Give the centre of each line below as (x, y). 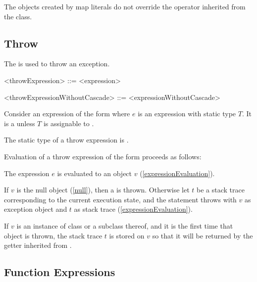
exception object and (36, 209)
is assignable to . (69, 123)
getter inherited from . (38, 245)
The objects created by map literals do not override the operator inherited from (125, 6)
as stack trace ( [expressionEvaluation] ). (133, 209)
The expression (27, 173)
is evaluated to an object (95, 173)
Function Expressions (60, 272)
